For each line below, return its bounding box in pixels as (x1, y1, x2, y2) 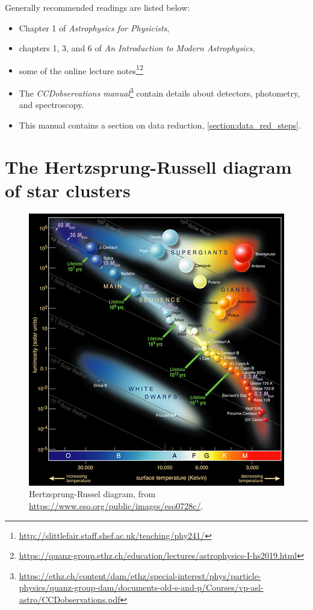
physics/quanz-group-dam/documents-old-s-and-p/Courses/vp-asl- (19, 581, 264, 594)
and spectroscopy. (19, 98, 84, 111)
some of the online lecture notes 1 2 (19, 62, 143, 77)
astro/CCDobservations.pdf (19, 593, 120, 605)
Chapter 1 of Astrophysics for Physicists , (19, 21, 170, 34)
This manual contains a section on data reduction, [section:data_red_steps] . (19, 118, 301, 131)
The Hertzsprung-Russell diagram (5, 154, 292, 179)
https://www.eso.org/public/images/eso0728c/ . (29, 499, 203, 512)
